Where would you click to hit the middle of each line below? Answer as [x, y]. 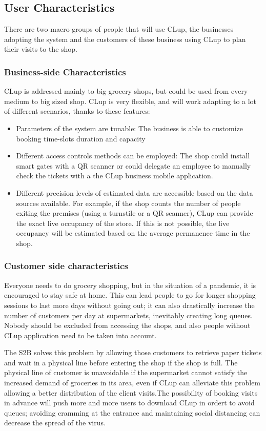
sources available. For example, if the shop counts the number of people [128, 203]
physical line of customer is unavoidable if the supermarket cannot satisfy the [126, 372]
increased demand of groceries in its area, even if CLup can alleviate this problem [132, 383]
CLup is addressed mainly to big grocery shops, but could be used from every [126, 91]
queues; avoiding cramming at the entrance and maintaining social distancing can [132, 412]
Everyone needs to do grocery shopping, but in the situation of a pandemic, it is [130, 285]
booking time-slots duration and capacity [81, 138]
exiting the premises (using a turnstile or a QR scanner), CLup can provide [135, 213]
